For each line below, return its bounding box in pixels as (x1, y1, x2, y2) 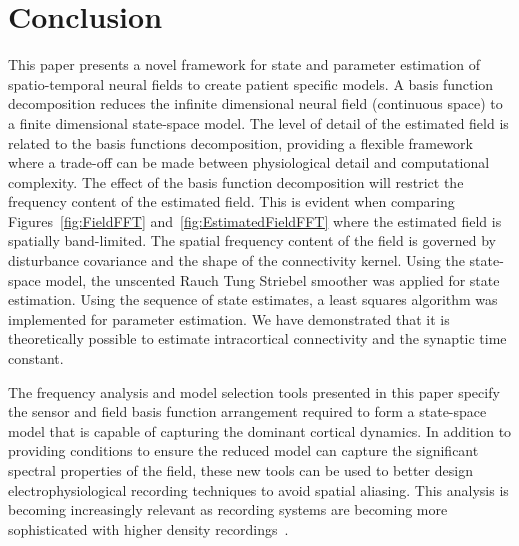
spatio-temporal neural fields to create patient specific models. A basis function (8, 73, 494, 94)
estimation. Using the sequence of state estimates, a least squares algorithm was (8, 289, 498, 310)
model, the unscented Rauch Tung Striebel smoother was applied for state (45, 269, 500, 290)
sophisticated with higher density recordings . (8, 518, 289, 539)
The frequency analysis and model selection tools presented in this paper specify (8, 381, 500, 402)
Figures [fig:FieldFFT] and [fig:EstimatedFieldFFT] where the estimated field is (8, 210, 502, 231)
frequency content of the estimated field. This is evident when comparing (8, 191, 455, 212)
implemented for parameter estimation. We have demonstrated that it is (8, 308, 450, 329)
